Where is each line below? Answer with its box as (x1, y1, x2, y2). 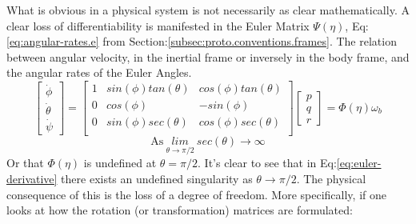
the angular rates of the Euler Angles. (6, 64, 192, 81)
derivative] (6, 170, 58, 186)
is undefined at (83, 154, 157, 171)
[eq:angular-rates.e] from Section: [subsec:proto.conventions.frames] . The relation (6, 33, 397, 50)
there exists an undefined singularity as (61, 170, 253, 186)
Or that (6, 154, 44, 171)
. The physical (296, 170, 366, 186)
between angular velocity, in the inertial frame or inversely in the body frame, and (6, 48, 410, 65)
